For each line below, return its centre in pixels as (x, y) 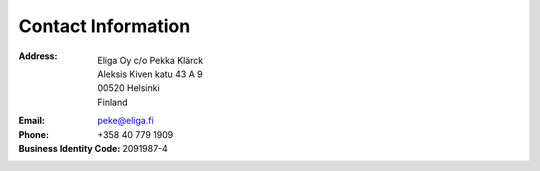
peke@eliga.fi (125, 121)
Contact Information (104, 26)
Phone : (34, 134)
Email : (31, 121)
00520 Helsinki (128, 88)
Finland (113, 102)
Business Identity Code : (69, 148)
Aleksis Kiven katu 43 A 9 (150, 74)
